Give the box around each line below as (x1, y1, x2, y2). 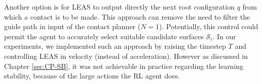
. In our (212, 31, 236, 41)
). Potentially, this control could (159, 21, 258, 32)
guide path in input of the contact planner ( (4, 21, 141, 32)
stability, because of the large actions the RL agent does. (4, 70, 180, 81)
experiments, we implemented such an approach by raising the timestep (4, 41, 226, 51)
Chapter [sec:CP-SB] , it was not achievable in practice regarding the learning (4, 60, 244, 71)
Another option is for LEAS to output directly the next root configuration (4, 2, 235, 12)
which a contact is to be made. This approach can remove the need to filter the (4, 11, 250, 22)
